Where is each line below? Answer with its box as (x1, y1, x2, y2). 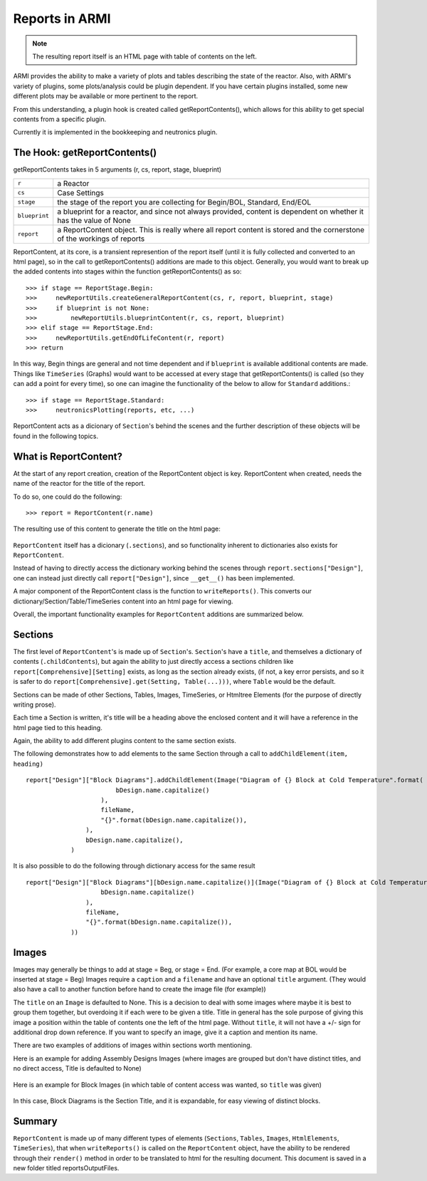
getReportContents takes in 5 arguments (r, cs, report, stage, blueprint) (13, 165, 222, 174)
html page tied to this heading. (13, 723, 102, 732)
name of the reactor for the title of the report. (13, 479, 146, 488)
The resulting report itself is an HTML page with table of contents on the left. (32, 52, 258, 61)
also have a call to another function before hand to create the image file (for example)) (13, 985, 266, 994)
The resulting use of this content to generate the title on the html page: (13, 524, 221, 534)
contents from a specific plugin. (13, 115, 107, 123)
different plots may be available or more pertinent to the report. (13, 92, 199, 100)
